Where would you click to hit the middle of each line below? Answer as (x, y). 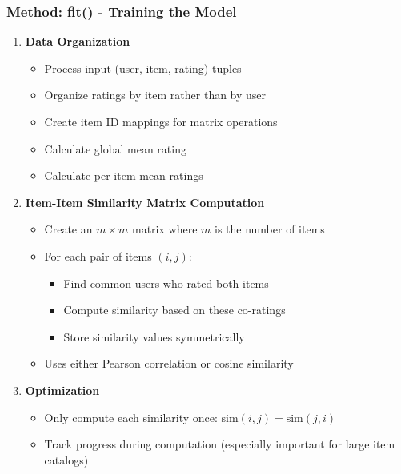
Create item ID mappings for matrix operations (161, 121)
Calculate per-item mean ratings (124, 175)
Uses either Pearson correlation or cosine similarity (169, 363)
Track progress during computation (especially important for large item (220, 444)
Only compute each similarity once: (131, 417)
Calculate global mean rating (115, 148)
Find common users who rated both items (166, 283)
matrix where (165, 229)
